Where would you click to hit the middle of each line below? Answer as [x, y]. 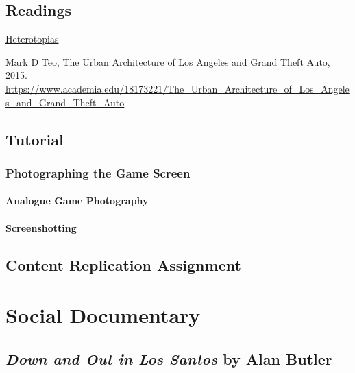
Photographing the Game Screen [98, 172]
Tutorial [35, 139]
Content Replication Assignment [123, 264]
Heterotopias [32, 39]
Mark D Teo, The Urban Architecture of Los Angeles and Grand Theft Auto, [168, 61]
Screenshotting [41, 227]
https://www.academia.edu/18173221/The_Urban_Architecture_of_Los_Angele [177, 88]
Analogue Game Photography [77, 201]
